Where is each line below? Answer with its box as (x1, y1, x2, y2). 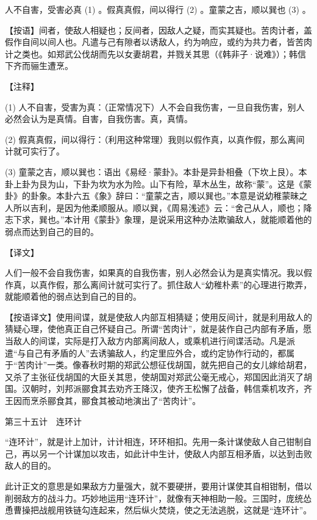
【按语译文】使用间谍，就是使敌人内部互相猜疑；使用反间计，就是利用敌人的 (5, 310, 312, 323)
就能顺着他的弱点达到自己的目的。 (5, 290, 141, 303)
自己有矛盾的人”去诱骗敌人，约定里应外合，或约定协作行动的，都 (26, 346, 287, 359)
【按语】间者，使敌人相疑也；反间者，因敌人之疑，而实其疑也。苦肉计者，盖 (5, 23, 312, 36)
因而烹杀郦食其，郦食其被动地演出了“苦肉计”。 (13, 394, 201, 407)
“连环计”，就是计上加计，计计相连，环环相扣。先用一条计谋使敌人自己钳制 (5, 435, 304, 448)
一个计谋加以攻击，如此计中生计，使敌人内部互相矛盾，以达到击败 (47, 447, 312, 460)
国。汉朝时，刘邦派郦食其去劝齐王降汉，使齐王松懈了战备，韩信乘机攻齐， (5, 382, 304, 395)
